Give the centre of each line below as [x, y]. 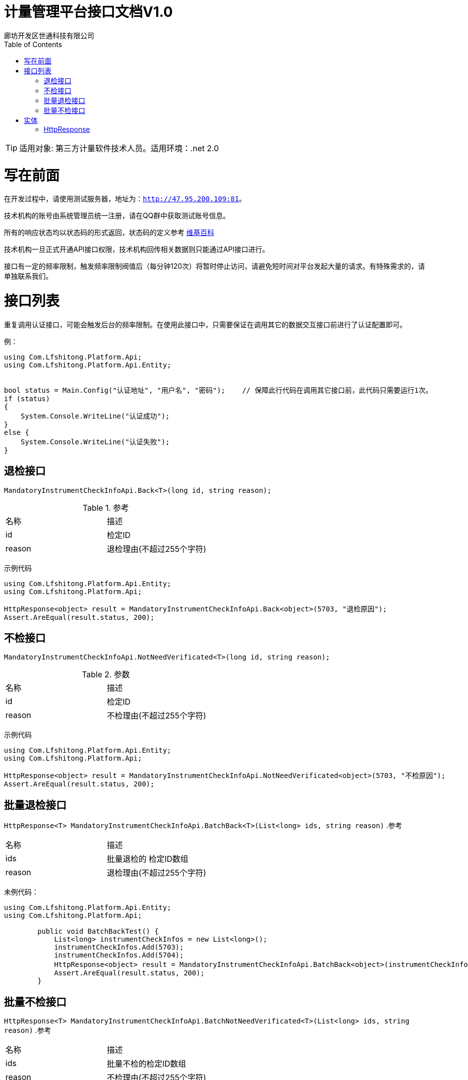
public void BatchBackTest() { [98, 931]
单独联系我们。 [28, 276]
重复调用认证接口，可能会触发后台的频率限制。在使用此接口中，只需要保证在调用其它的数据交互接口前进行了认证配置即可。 [205, 324]
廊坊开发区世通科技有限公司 [49, 35]
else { [17, 432]
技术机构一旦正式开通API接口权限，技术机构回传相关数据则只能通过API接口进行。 [137, 249]
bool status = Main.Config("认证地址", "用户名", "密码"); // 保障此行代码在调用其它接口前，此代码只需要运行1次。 [218, 390]
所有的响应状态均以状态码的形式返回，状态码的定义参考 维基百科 [109, 233]
